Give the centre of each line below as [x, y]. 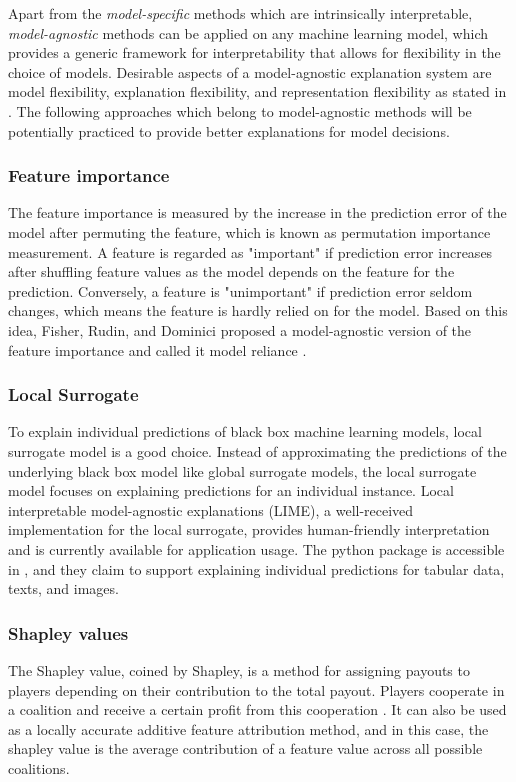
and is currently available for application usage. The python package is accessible [256, 548]
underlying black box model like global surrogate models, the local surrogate [242, 470]
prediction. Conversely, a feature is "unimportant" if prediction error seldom [240, 290]
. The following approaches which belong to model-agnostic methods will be [240, 110]
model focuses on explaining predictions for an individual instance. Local [231, 490]
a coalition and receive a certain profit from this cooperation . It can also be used [257, 709]
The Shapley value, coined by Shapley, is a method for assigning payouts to [239, 669]
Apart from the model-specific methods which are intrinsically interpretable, [240, 13]
